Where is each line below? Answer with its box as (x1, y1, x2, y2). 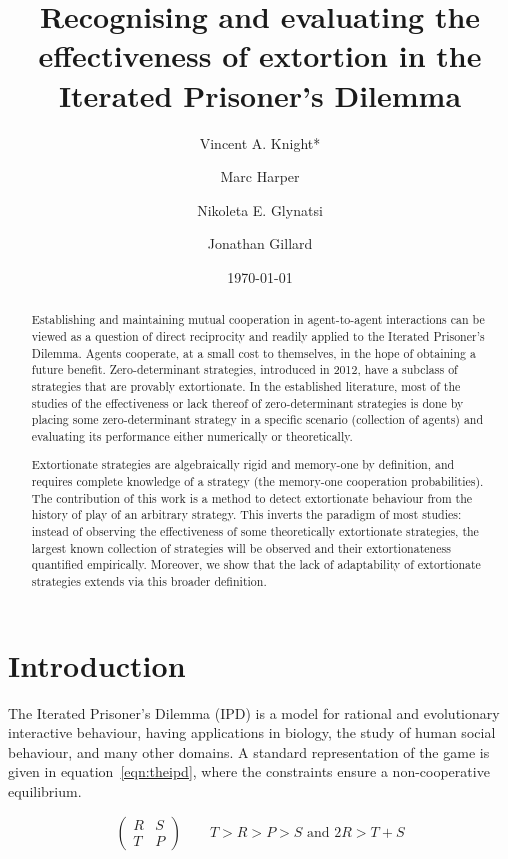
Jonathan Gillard (207, 233, 313, 254)
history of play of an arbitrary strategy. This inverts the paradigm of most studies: (31, 506, 462, 523)
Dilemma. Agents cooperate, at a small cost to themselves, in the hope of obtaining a (31, 344, 476, 361)
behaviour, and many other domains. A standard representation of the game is (8, 741, 490, 762)
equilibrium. (8, 780, 82, 801)
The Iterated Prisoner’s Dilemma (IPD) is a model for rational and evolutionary (8, 702, 500, 723)
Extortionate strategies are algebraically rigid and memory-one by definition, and (31, 456, 455, 473)
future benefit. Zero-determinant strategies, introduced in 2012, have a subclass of (31, 361, 458, 378)
